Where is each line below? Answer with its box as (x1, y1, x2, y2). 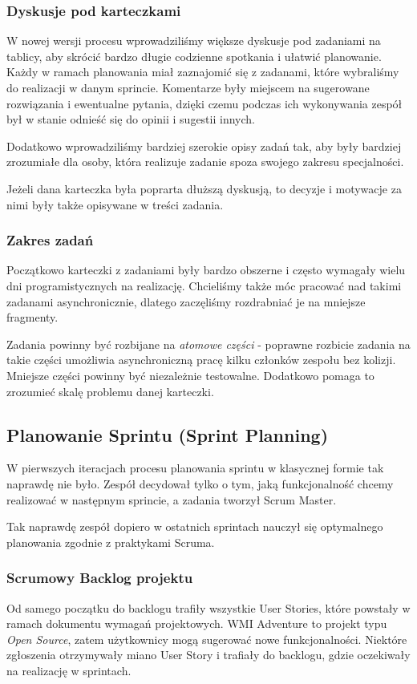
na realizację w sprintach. (6, 662, 132, 678)
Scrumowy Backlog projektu (6, 568, 193, 588)
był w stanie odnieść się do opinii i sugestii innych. (6, 111, 255, 127)
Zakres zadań (6, 230, 94, 250)
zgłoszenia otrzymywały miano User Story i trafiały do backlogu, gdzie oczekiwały (6, 646, 411, 663)
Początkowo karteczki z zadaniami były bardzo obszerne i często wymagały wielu (6, 261, 406, 278)
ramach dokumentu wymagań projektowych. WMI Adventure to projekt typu (6, 615, 387, 632)
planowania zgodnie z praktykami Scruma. (6, 533, 215, 550)
